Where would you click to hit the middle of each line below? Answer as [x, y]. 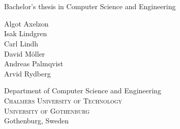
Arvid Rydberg [27, 73]
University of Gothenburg [47, 110]
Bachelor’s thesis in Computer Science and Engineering [90, 6]
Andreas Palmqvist [34, 63]
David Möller [25, 53]
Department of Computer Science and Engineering [83, 91]
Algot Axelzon [26, 23]
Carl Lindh [21, 43]
